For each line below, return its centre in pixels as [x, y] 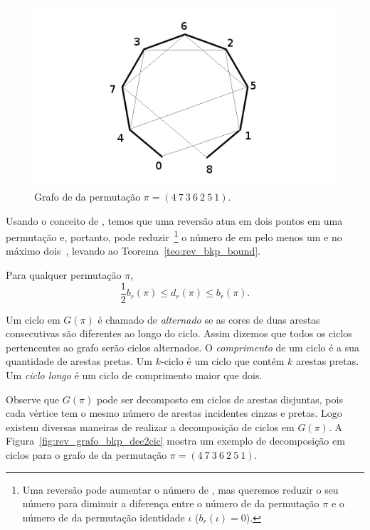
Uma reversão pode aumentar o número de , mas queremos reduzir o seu [180, 489]
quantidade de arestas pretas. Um [79, 361]
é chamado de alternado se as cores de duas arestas [209, 319]
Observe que [33, 399]
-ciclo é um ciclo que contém [222, 361]
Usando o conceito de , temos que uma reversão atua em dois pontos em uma [174, 220]
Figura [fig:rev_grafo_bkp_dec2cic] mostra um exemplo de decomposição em [175, 441]
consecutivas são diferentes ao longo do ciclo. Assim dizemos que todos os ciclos [179, 333]
